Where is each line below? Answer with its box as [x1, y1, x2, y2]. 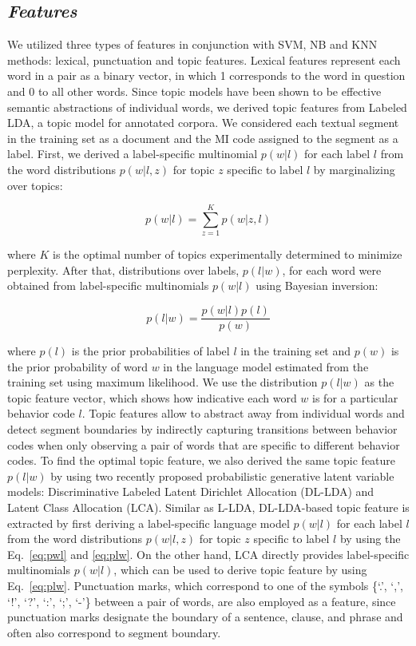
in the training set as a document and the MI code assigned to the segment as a [7, 129, 398, 146]
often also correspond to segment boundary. [7, 624, 221, 640]
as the [364, 374, 394, 390]
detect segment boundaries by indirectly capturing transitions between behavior [7, 421, 398, 438]
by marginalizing [313, 161, 395, 177]
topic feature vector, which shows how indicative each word [7, 389, 297, 406]
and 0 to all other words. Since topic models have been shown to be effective [7, 82, 382, 99]
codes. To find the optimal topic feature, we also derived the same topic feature [7, 452, 396, 469]
